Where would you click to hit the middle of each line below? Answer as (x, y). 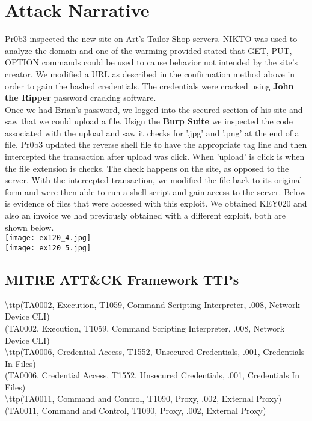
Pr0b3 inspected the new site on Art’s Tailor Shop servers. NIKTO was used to (151, 39)
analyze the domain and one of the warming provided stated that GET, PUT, (148, 50)
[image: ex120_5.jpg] (48, 248)
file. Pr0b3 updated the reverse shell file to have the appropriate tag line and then (156, 144)
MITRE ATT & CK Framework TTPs (122, 279)
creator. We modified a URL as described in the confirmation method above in (150, 74)
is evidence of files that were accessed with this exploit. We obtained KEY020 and (156, 203)
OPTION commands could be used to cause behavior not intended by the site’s (151, 62)
